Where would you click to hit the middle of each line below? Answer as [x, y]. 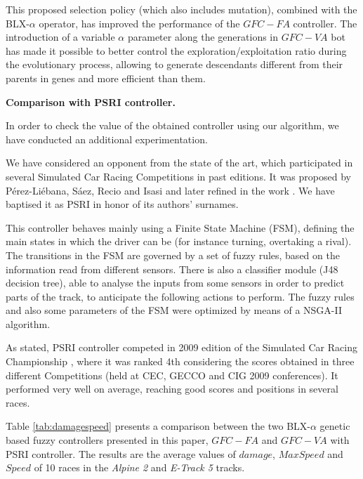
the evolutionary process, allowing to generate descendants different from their [174, 64]
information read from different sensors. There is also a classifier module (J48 [172, 269]
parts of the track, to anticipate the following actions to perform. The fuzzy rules [180, 296]
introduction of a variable [60, 37]
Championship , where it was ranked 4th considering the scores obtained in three [180, 361]
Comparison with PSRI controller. [91, 101]
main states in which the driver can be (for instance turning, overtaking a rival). [179, 241]
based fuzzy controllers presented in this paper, [107, 440]
